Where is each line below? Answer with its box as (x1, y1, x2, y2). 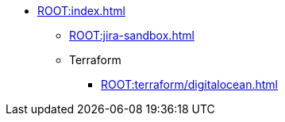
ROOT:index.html (37, 4, 125, 17)
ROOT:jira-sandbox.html (69, 29, 194, 42)
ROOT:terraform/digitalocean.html (101, 78, 279, 91)
